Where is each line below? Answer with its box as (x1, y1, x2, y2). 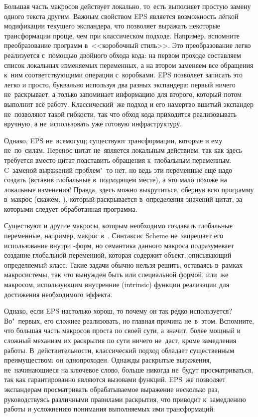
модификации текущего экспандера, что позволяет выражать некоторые (4, 20, 221, 31)
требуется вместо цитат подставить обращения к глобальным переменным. (4, 154, 232, 165)
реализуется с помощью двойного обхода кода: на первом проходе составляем (4, 49, 241, 60)
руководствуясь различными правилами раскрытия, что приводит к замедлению (4, 394, 246, 404)
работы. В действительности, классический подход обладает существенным (4, 345, 235, 355)
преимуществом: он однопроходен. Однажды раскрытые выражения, (4, 355, 212, 365)
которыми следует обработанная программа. (4, 203, 137, 214)
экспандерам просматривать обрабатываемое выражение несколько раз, (4, 384, 220, 394)
